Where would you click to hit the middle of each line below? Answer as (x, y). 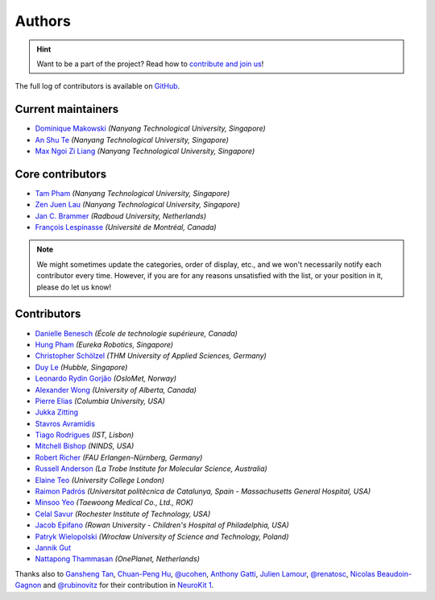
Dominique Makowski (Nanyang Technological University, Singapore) (150, 128)
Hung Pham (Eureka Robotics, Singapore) (104, 344)
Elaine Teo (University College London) (100, 480)
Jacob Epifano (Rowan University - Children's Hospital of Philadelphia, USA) (162, 525)
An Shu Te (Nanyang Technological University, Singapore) (132, 140)
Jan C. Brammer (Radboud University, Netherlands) (121, 216)
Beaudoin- (394, 573)
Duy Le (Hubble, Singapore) (81, 367)
